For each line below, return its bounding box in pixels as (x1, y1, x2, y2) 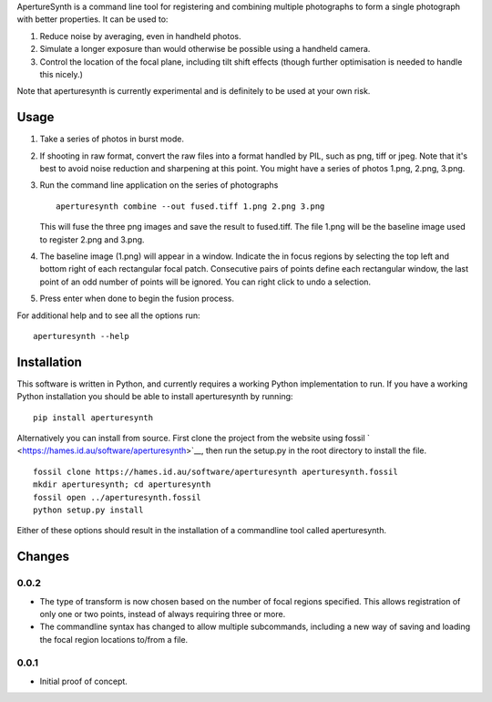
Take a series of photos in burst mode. (39, 133, 184, 145)
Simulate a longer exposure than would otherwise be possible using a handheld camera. (39, 44, 371, 55)
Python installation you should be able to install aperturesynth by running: (16, 391, 293, 402)
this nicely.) (39, 68, 84, 79)
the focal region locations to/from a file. (39, 634, 189, 645)
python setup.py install (33, 504, 144, 515)
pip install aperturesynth (33, 412, 154, 423)
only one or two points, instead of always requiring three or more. (39, 608, 286, 619)
